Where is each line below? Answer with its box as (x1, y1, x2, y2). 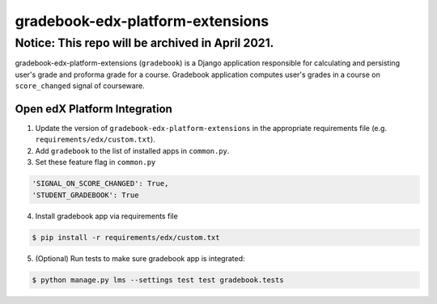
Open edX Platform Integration (15, 102, 173, 116)
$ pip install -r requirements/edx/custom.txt (32, 233, 220, 242)
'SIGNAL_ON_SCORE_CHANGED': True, (32, 179, 169, 188)
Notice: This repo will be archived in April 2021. (15, 36, 274, 50)
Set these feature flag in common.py (35, 158, 156, 167)
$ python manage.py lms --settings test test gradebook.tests (32, 275, 284, 285)
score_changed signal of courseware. (15, 81, 145, 91)
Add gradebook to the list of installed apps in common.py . (35, 146, 230, 155)
